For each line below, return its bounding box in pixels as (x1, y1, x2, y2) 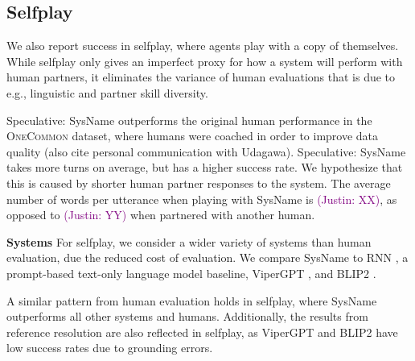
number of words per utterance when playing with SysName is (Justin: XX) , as (6, 190, 397, 207)
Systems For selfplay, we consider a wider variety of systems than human (6, 233, 372, 250)
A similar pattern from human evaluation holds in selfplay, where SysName (6, 292, 377, 309)
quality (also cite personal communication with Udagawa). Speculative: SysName (6, 143, 406, 160)
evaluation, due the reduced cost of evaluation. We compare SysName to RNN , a (6, 249, 409, 266)
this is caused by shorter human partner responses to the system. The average (6, 174, 391, 191)
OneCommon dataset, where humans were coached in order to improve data (6, 127, 379, 144)
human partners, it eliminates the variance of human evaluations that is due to (6, 68, 396, 85)
